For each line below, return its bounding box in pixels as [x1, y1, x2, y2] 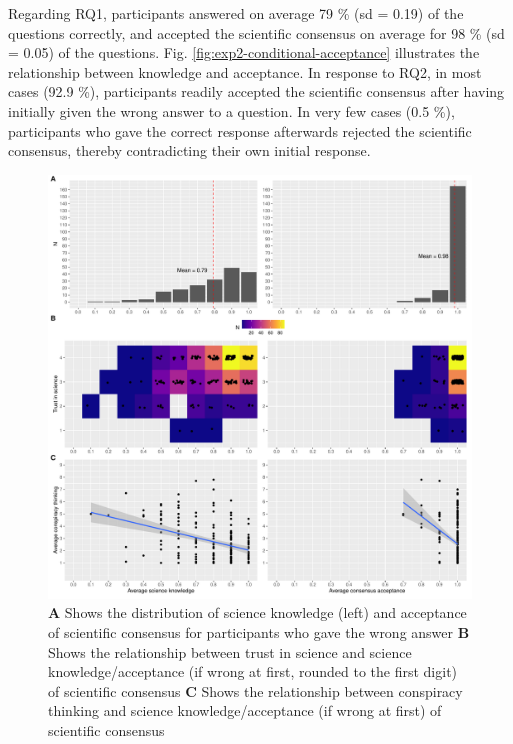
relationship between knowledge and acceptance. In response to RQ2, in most [8, 61, 482, 82]
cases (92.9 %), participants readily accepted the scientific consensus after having [8, 81, 505, 102]
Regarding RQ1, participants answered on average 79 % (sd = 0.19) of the [8, 3, 464, 23]
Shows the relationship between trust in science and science [48, 641, 412, 662]
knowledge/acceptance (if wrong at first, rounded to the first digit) [48, 661, 458, 682]
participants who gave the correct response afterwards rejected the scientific [8, 120, 472, 141]
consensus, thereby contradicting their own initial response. [8, 140, 371, 161]
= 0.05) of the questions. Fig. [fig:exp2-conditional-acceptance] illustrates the [8, 42, 480, 63]
